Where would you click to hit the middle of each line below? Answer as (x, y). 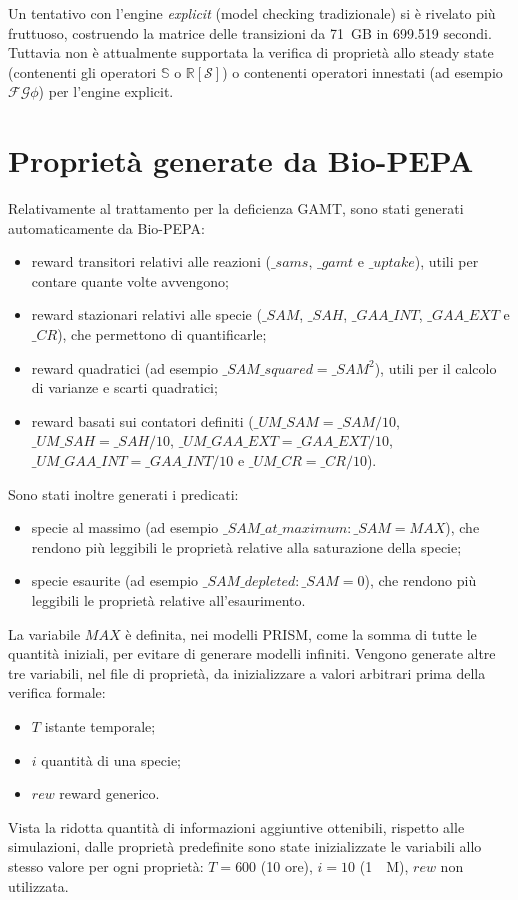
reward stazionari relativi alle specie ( (146, 314)
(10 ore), (286, 865)
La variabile (44, 633)
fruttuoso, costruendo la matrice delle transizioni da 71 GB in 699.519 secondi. (250, 32)
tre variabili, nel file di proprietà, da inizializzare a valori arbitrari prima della (247, 672)
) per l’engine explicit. (106, 91)
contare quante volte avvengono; (130, 280)
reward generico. (109, 793)
